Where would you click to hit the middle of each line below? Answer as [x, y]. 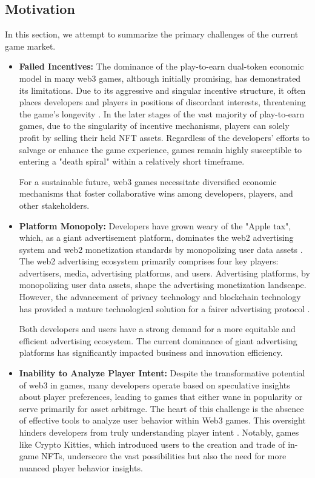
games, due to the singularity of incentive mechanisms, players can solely [154, 126]
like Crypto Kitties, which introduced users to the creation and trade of [152, 444]
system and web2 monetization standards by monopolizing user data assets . [161, 249]
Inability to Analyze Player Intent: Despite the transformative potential [162, 373]
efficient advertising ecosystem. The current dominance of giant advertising [158, 340]
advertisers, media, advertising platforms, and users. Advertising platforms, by [164, 273]
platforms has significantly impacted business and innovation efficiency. [151, 352]
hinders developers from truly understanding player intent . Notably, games [159, 432]
